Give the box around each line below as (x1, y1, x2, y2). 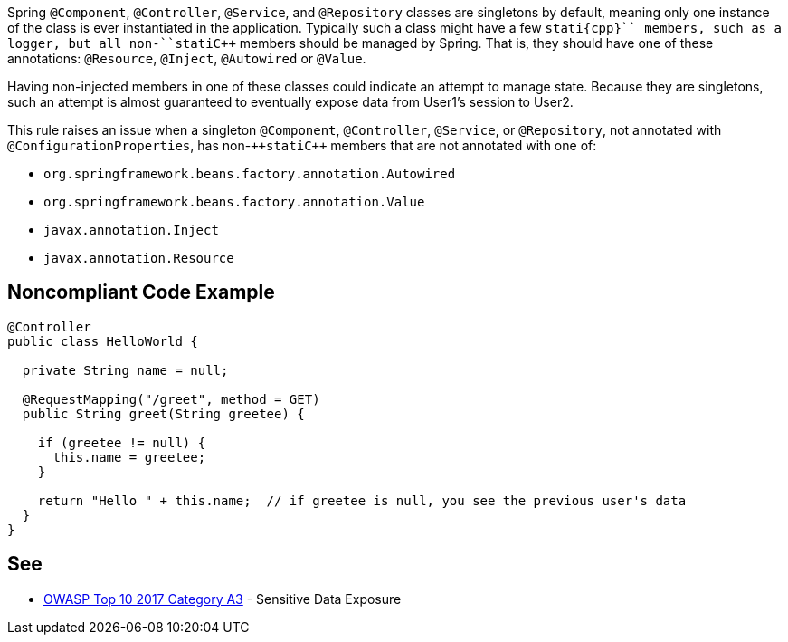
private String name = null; (22, 362, 229, 378)
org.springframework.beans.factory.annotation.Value (43, 195, 425, 209)
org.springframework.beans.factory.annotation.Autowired (43, 167, 456, 181)
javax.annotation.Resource (43, 251, 234, 265)
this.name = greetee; (52, 449, 206, 465)
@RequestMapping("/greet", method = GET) (22, 391, 320, 407)
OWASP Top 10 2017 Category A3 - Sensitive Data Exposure (43, 590, 402, 607)
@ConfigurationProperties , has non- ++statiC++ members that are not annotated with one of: (7, 138, 597, 153)
